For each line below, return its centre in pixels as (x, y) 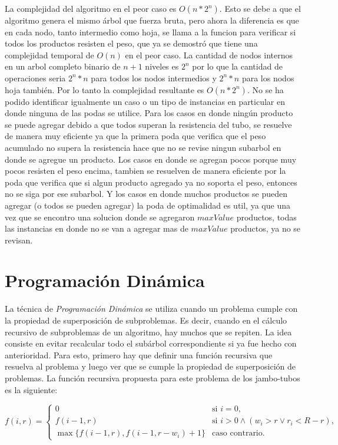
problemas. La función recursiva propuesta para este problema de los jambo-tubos (153, 378)
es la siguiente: (31, 389)
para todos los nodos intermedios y (154, 78)
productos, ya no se (266, 228)
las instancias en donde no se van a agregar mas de (97, 228)
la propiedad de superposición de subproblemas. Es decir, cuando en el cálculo (146, 320)
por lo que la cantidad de (237, 66)
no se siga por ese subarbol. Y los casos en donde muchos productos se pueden (146, 194)
